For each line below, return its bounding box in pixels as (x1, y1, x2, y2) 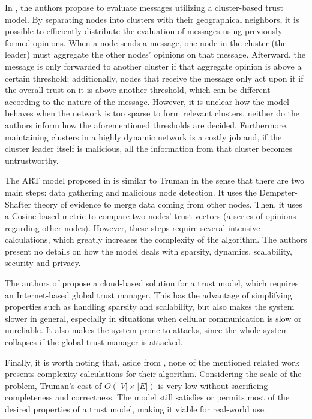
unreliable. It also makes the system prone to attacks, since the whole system (5, 324, 289, 336)
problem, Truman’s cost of (5, 379, 102, 391)
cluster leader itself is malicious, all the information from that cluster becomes (5, 142, 292, 155)
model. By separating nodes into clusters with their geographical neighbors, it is (5, 13, 299, 25)
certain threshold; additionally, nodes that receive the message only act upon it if (5, 71, 304, 84)
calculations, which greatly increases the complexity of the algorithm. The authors (5, 233, 307, 246)
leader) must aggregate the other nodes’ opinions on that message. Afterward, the (5, 48, 306, 61)
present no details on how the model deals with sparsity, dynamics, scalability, (5, 244, 292, 257)
